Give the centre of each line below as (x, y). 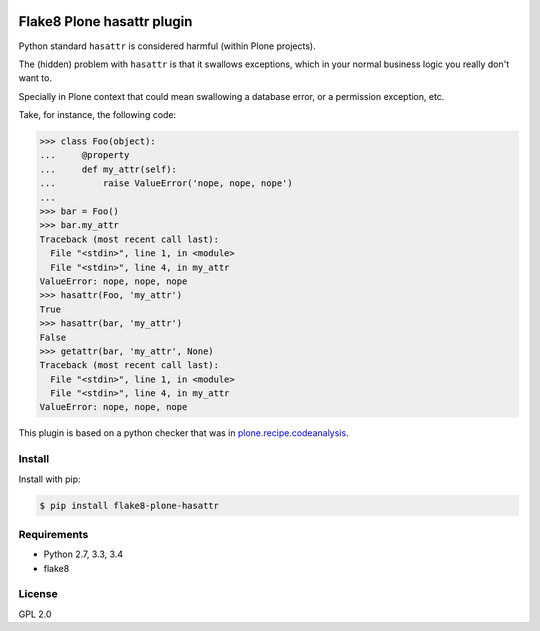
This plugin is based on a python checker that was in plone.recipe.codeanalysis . (183, 433)
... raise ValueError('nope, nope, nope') (166, 183)
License (38, 594)
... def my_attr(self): (108, 169)
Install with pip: (49, 479)
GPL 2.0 (35, 614)
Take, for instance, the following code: (97, 115)
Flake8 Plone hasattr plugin (105, 21)
